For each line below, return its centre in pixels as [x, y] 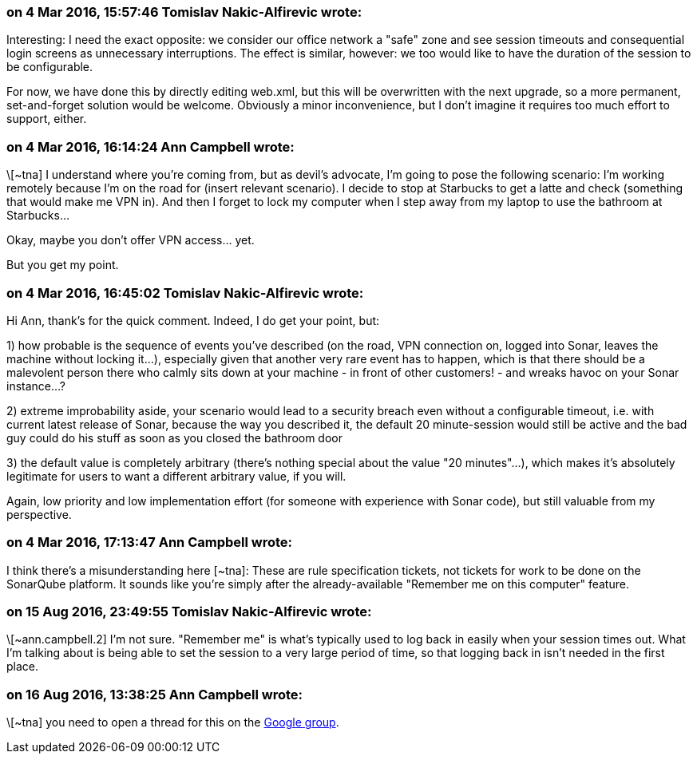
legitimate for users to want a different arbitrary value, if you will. [176, 476]
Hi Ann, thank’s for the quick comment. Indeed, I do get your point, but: [193, 320]
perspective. [39, 514]
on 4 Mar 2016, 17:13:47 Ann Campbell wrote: [150, 542]
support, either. [47, 119]
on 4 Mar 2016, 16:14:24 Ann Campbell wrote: [150, 146]
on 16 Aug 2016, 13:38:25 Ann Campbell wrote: [155, 694]
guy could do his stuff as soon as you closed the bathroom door [175, 437]
